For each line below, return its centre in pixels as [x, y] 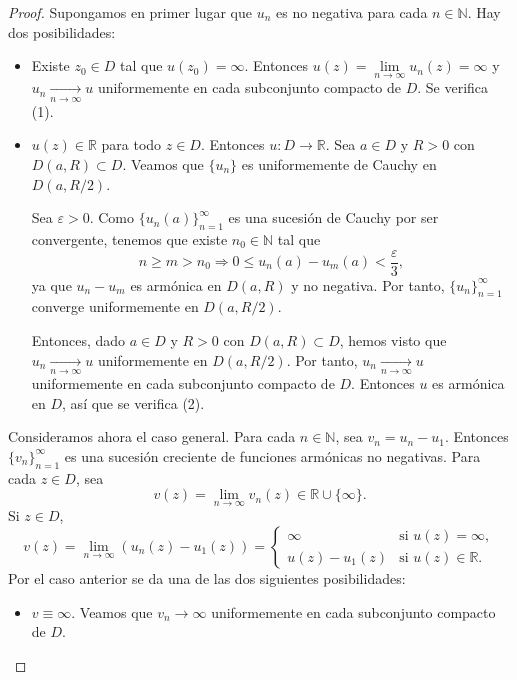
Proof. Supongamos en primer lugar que [130, 12]
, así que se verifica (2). [133, 402]
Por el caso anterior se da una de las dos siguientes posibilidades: [207, 577]
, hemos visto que [393, 340]
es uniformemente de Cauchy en [339, 163]
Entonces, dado [78, 340]
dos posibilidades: [62, 31]
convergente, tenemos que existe [129, 238]
